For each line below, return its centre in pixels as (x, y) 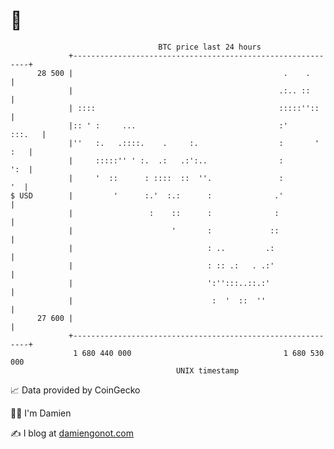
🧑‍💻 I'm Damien (41, 413)
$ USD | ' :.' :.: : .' (147, 195)
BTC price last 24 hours (210, 47)
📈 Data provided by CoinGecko (75, 390)
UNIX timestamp (207, 370)
